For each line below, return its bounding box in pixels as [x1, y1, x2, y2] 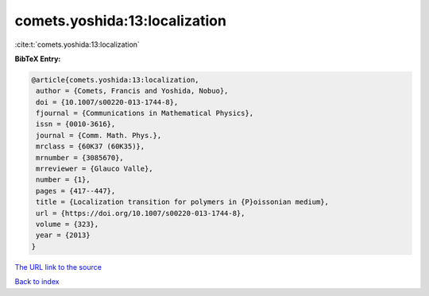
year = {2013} [36, 231, 91, 240]
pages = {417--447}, [36, 186, 116, 195]
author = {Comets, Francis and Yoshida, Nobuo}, [36, 86, 229, 95]
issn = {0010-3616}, [36, 120, 116, 129]
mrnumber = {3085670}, [36, 153, 125, 162]
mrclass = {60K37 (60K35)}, [36, 142, 145, 151]
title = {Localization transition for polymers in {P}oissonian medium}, [36, 198, 330, 206]
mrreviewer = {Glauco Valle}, [36, 164, 154, 174]
